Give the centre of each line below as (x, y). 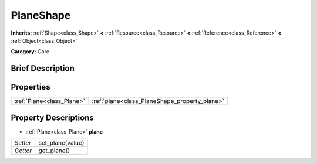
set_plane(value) (61, 143)
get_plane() (54, 151)
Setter (23, 143)
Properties (31, 87)
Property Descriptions (52, 117)
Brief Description (43, 68)
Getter (23, 151)
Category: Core (30, 52)
